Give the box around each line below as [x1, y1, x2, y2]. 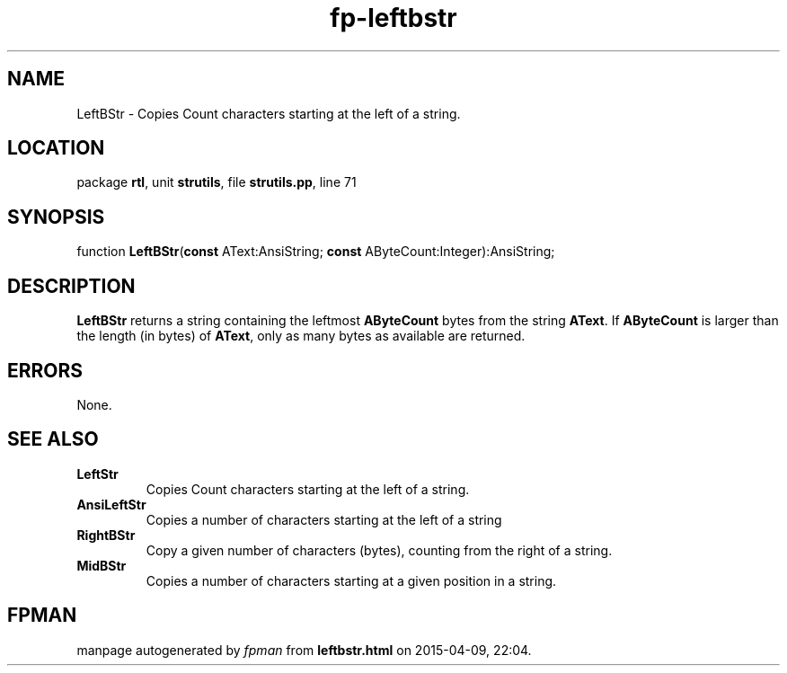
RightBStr [76, 527, 136, 543]
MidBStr [76, 557, 127, 573]
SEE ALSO [7, 428, 99, 451]
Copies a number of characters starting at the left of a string [146, 511, 502, 527]
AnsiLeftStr [76, 496, 146, 512]
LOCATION [7, 137, 105, 160]
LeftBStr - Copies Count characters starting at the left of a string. [76, 105, 461, 121]
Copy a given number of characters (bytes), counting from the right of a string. [146, 542, 613, 558]
